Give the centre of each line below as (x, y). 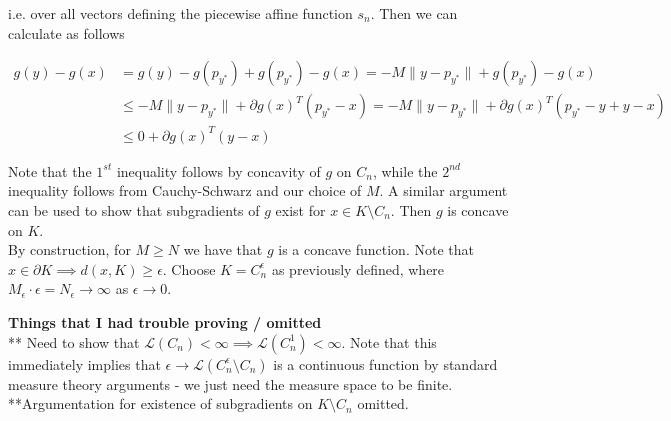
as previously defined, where (358, 268)
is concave (478, 209)
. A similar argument (443, 190)
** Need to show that (74, 341)
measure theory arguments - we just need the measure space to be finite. (230, 383)
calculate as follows (66, 32)
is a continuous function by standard (385, 363)
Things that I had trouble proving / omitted (165, 321)
